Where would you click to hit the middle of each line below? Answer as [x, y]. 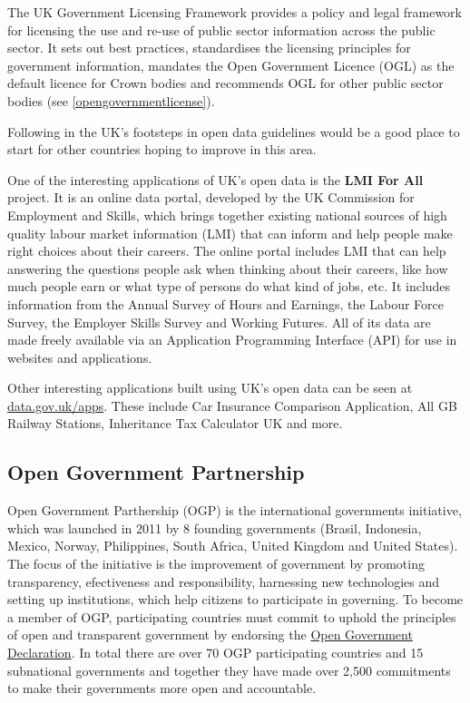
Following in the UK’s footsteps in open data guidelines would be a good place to [234, 131]
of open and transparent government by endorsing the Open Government [210, 635]
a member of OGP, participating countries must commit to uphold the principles [232, 616]
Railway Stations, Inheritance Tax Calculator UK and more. [175, 423]
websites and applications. [80, 357]
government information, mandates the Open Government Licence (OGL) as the [231, 65]
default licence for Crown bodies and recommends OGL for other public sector [225, 83]
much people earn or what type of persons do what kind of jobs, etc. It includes [229, 286]
